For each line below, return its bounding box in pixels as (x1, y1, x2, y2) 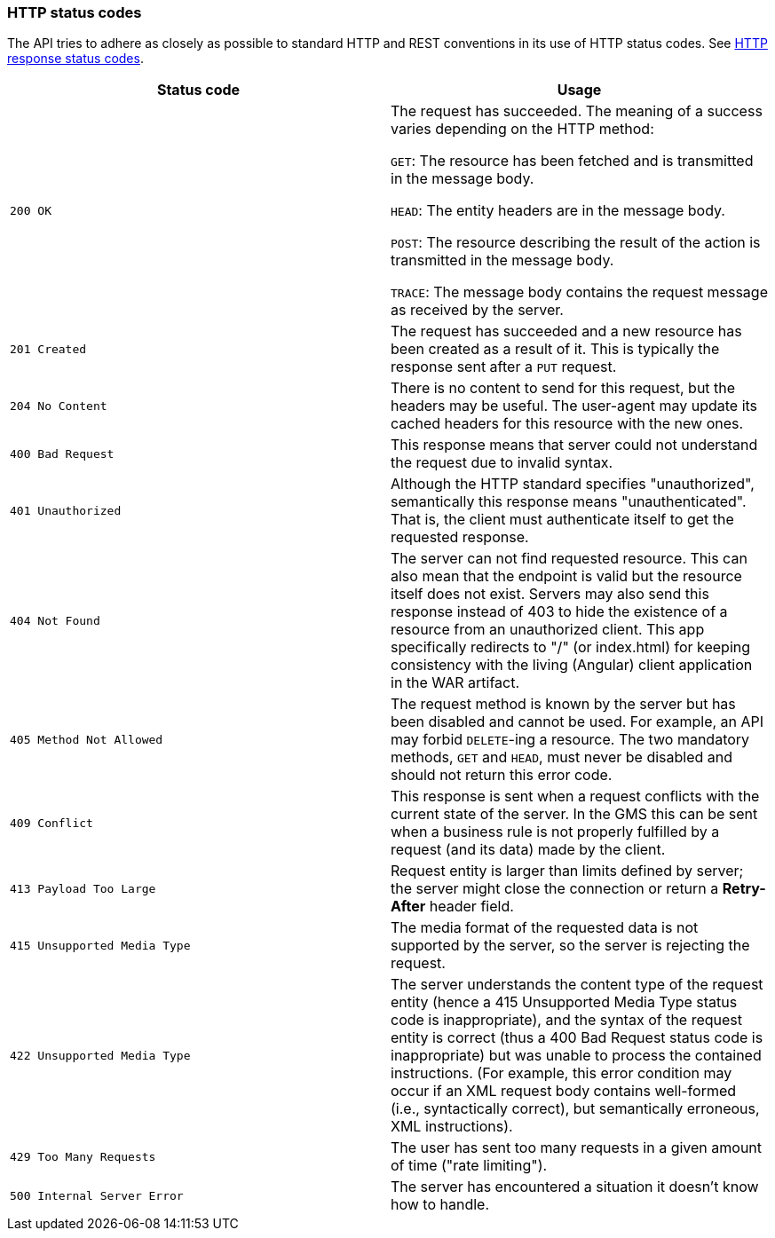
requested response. (391, 528, 529, 547)
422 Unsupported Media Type (10, 1048, 191, 1062)
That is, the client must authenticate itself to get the (391, 510, 734, 529)
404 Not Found (10, 613, 100, 627)
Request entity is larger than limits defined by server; (391, 862, 744, 880)
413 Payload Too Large (10, 881, 156, 895)
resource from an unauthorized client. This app (391, 620, 705, 639)
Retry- (722, 879, 766, 898)
